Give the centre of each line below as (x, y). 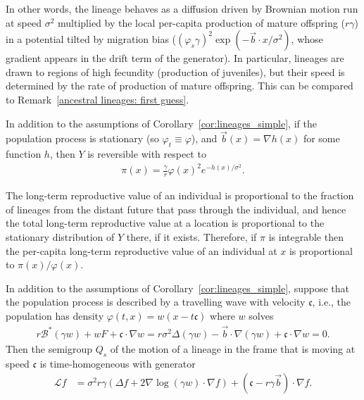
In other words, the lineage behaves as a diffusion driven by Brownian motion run (182, 8)
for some (321, 138)
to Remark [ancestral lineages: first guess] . (98, 99)
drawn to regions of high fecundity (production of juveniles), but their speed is (175, 71)
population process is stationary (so (82, 138)
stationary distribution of (60, 236)
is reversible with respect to (147, 154)
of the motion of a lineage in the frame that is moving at (233, 348)
